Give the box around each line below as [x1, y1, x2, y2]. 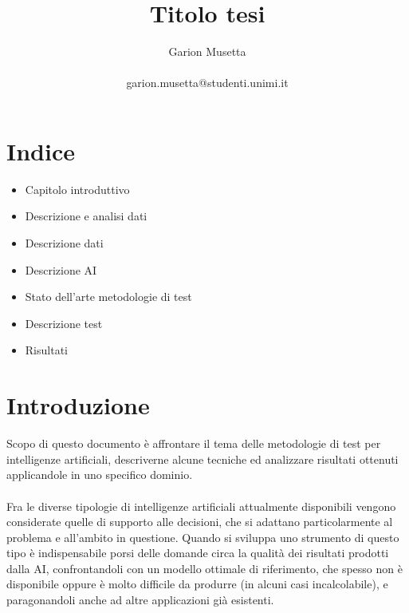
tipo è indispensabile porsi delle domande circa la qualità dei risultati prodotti [6, 544, 389, 561]
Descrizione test [25, 314, 103, 331]
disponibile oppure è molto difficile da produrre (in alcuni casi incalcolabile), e [6, 575, 388, 592]
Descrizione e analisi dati [25, 208, 147, 224]
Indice [6, 134, 75, 167]
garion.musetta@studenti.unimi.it [126, 74, 289, 91]
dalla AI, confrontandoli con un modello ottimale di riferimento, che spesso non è [6, 560, 403, 576]
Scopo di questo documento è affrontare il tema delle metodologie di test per [6, 435, 381, 452]
